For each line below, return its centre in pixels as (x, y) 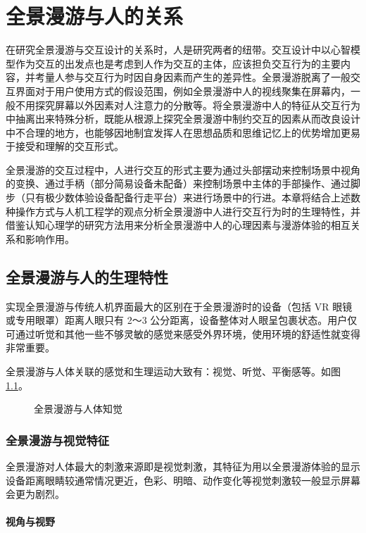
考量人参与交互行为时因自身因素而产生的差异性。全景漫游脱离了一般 (193, 77)
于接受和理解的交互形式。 (65, 146)
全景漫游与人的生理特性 (87, 276)
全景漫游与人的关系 (95, 16)
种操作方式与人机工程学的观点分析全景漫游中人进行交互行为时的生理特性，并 (183, 211)
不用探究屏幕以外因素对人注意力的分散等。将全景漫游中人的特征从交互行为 (188, 105)
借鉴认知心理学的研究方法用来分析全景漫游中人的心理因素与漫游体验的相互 (178, 225)
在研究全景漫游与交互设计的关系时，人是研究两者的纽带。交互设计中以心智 (178, 50)
